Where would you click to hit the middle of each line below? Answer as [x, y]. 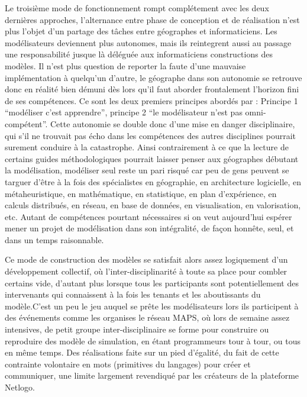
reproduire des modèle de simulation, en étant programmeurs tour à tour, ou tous [153, 340]
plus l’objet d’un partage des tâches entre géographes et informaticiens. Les [141, 31]
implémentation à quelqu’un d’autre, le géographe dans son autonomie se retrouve [153, 77]
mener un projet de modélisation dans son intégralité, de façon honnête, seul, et [149, 228]
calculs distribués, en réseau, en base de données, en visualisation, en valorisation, [153, 205]
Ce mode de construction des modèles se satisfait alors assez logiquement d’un [146, 259]
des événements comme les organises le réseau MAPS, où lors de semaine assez [147, 317]
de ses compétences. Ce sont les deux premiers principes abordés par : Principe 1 [151, 100]
